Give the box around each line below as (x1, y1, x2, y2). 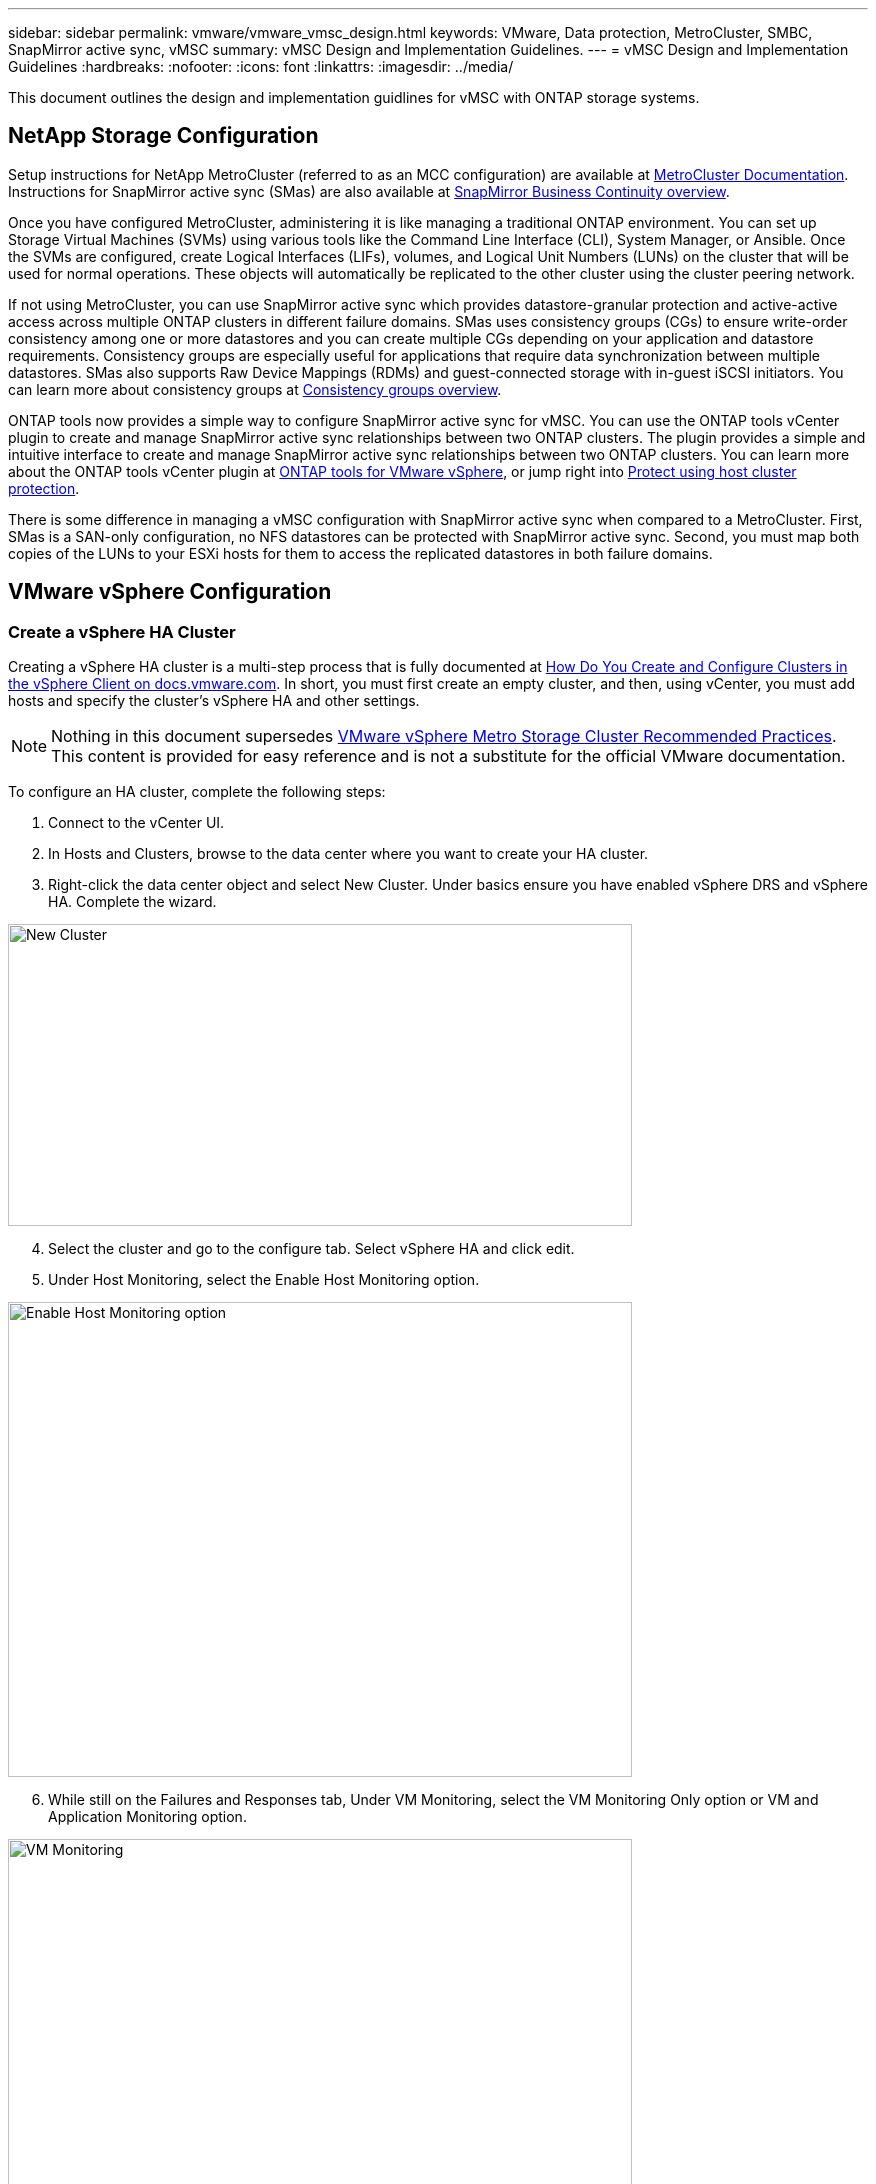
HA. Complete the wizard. (48, 893, 217, 911)
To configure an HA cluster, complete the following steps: (8, 783, 386, 801)
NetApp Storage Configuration (8, 123, 319, 149)
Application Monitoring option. (48, 1808, 247, 1826)
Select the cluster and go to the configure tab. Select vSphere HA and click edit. (48, 1240, 575, 1258)
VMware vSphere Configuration (8, 579, 332, 605)
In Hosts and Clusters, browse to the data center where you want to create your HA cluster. (48, 845, 649, 863)
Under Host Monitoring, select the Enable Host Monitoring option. (48, 1271, 480, 1289)
